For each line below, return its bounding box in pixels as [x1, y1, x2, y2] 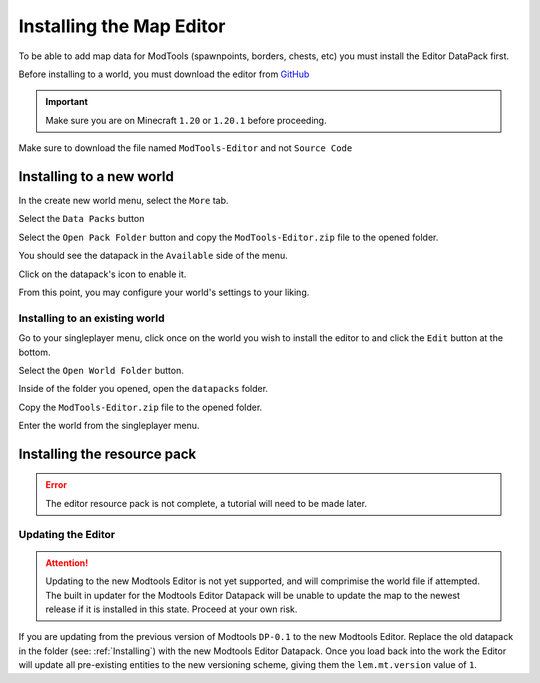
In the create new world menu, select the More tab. [18, 195, 229, 207]
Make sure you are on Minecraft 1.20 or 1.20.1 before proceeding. [45, 114, 327, 126]
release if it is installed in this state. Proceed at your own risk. [45, 603, 298, 615]
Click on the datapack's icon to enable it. [18, 268, 187, 280]
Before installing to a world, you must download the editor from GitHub [18, 68, 310, 80]
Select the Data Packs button [18, 213, 145, 225]
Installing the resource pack [18, 445, 197, 462]
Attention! [45, 556, 89, 569]
